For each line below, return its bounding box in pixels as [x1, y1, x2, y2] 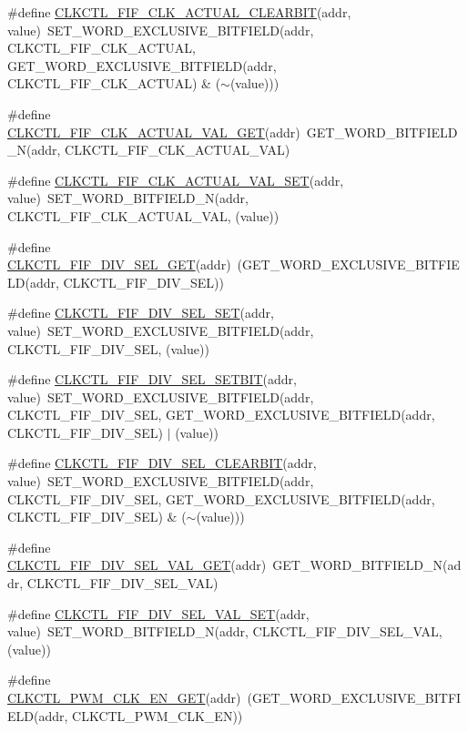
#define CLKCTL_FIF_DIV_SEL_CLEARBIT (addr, [7, 453, 317, 473]
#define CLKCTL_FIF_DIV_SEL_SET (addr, [7, 303, 274, 322]
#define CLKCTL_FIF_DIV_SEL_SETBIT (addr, [7, 370, 297, 389]
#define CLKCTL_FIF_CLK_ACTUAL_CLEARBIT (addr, [7, 3, 351, 21]
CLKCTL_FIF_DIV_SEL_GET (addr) [7, 255, 231, 274]
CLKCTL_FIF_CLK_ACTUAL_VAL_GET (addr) [7, 122, 300, 141]
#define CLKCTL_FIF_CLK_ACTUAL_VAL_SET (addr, [7, 170, 344, 189]
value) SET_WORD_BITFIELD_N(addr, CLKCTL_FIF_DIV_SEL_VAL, [7, 622, 443, 641]
